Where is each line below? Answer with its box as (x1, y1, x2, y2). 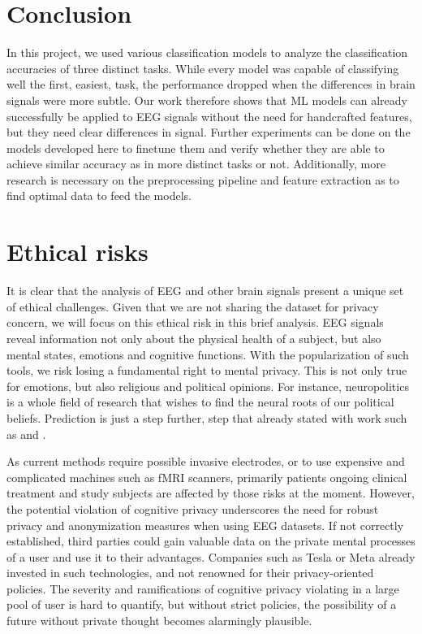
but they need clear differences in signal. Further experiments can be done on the (6, 124, 411, 141)
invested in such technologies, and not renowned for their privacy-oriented (6, 564, 374, 581)
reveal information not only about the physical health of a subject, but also (6, 329, 381, 346)
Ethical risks (6, 235, 149, 268)
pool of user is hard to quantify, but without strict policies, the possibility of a (6, 596, 397, 613)
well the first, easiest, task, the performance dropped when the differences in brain (6, 76, 416, 93)
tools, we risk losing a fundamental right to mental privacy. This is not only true (6, 362, 407, 379)
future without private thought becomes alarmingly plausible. (6, 612, 312, 629)
